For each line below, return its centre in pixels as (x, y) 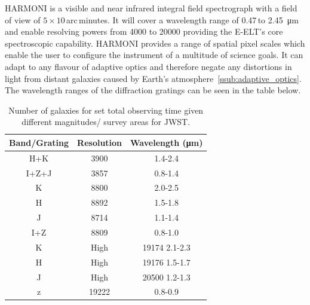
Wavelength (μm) (167, 142)
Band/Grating (39, 142)
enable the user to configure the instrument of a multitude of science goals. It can (154, 55)
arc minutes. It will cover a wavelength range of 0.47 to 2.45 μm (182, 19)
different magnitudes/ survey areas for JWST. (106, 122)
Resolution (100, 142)
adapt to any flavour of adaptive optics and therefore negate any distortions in (148, 66)
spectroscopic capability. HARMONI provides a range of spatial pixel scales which (155, 43)
